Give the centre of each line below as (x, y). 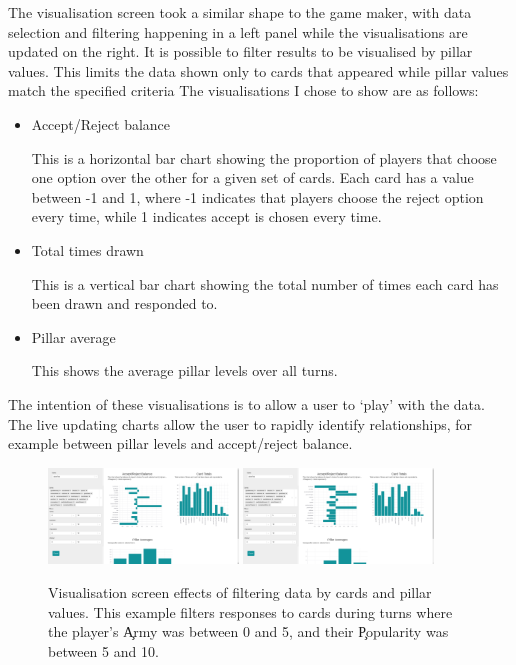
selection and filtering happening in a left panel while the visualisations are (238, 31)
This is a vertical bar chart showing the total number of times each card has (265, 283)
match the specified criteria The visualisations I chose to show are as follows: (243, 90)
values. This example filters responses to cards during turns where (250, 611)
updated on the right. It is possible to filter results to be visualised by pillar (240, 51)
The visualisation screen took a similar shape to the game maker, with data (240, 12)
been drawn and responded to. (124, 303)
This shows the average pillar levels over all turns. (184, 370)
